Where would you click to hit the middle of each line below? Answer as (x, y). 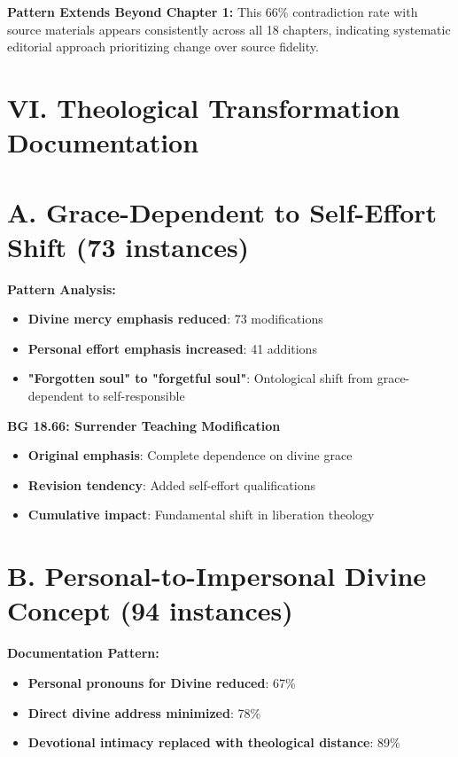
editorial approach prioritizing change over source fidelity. (163, 47)
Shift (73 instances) (128, 246)
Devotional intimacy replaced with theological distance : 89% (214, 742)
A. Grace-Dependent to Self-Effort (222, 211)
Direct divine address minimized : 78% (144, 712)
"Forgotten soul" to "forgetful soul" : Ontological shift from (201, 378)
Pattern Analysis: (62, 289)
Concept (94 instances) (150, 610)
